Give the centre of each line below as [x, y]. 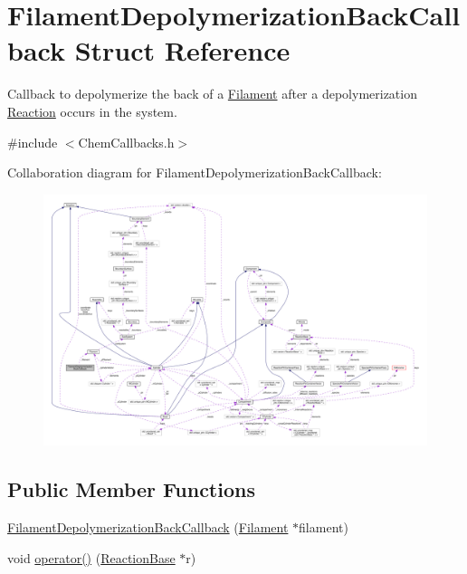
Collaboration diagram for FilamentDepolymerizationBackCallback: [195, 172]
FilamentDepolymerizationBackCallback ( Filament [148, 526]
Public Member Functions [131, 489]
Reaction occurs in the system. [92, 111]
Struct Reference [182, 50]
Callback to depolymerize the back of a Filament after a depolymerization [212, 94]
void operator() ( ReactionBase [91, 557]
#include [33, 142]
